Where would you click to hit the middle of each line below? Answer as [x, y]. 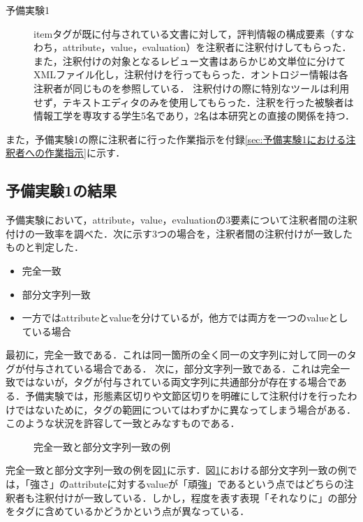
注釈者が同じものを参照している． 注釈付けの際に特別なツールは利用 [192, 88]
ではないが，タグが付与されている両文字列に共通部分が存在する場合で [176, 382]
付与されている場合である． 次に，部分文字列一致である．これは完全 [183, 368]
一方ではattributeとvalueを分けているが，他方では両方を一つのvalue [175, 318]
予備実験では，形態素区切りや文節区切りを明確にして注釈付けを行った [186, 396]
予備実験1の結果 [61, 190]
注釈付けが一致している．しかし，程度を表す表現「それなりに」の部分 [196, 497]
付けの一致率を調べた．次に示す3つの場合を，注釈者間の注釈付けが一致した [179, 233]
